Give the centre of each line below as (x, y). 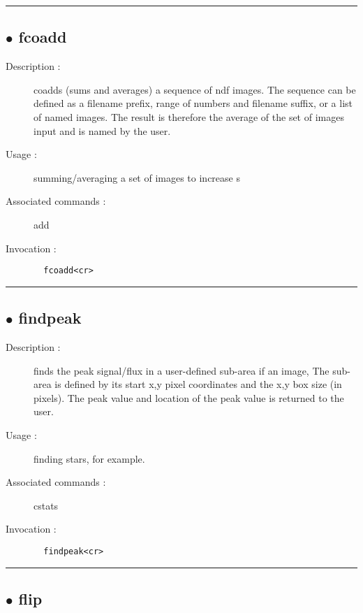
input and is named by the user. (102, 130)
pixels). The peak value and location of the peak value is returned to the (189, 397)
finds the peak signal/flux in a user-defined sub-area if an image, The (181, 370)
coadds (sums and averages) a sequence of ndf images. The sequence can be (195, 89)
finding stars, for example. (89, 458)
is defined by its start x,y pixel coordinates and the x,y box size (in (198, 384)
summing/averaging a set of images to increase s (137, 177)
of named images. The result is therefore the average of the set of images (189, 116)
